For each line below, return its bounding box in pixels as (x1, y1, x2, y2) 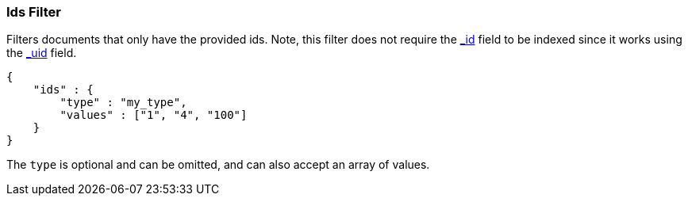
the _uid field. (6, 46, 77, 60)
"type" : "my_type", (60, 96, 187, 109)
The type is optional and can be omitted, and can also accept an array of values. (6, 158, 430, 172)
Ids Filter (6, 4, 61, 20)
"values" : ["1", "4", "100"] (60, 109, 248, 122)
